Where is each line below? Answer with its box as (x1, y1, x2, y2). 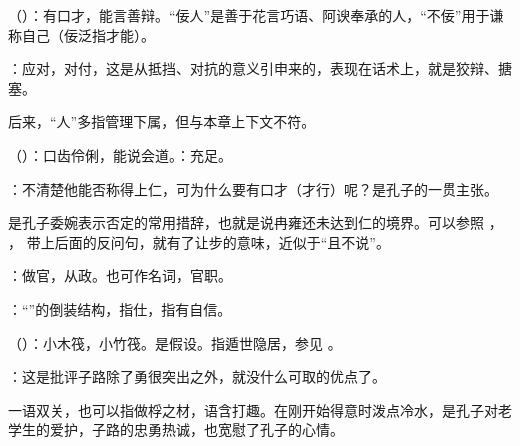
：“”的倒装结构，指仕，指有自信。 (8, 298, 232, 319)
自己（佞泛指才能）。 (21, 24, 155, 45)
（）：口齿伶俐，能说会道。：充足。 (8, 144, 232, 165)
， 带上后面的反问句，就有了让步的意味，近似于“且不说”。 (8, 231, 390, 252)
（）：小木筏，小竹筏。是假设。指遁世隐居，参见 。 (8, 332, 342, 353)
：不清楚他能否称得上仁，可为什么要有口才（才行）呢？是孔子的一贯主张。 (8, 178, 498, 199)
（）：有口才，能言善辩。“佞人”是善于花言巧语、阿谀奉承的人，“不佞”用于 (8, 5, 490, 25)
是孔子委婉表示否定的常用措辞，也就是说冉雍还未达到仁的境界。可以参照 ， (8, 212, 503, 233)
